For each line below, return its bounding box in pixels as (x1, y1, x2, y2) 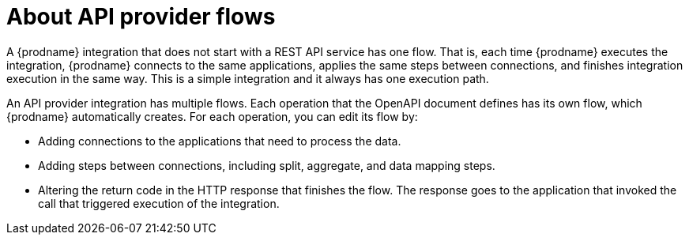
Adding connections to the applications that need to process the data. (38, 134, 401, 148)
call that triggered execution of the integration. (38, 196, 280, 210)
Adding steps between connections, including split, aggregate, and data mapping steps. (38, 158, 495, 172)
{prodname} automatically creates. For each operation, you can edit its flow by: (6, 109, 418, 123)
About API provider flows (6, 3, 276, 30)
